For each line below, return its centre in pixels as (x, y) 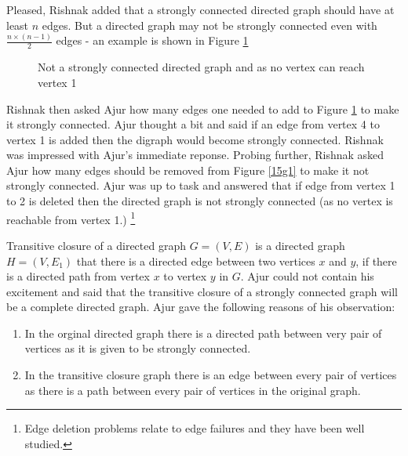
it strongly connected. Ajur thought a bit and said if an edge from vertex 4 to (193, 124)
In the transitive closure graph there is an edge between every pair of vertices (211, 375)
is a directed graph (300, 245)
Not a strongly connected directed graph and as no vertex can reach (201, 67)
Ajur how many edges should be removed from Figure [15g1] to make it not (188, 170)
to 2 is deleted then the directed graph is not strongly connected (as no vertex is (200, 201)
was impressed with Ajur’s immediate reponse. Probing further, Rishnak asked (195, 155)
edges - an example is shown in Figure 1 (152, 40)
